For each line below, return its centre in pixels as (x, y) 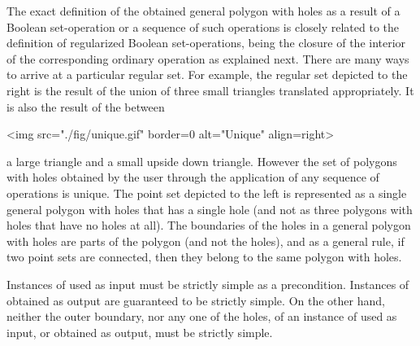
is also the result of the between (86, 106)
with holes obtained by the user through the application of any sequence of (193, 177)
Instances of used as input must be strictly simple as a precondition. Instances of (208, 284)
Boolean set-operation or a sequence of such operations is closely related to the (203, 26)
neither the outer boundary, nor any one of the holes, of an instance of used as (202, 316)
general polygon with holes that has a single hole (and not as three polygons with (210, 209)
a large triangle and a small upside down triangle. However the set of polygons (202, 161)
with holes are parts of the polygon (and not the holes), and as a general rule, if (206, 241)
